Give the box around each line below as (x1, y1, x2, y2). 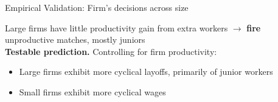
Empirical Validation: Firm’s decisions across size (5, 1, 189, 13)
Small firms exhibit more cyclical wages (19, 85, 166, 98)
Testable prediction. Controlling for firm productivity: (5, 45, 217, 57)
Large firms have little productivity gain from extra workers (5, 21, 228, 34)
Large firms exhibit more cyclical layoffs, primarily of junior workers (19, 65, 273, 78)
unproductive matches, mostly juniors (5, 33, 145, 46)
